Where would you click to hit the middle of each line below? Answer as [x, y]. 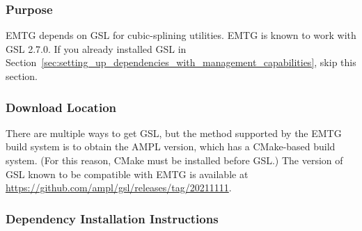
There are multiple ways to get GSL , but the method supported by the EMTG [174, 133]
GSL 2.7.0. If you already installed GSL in [96, 48]
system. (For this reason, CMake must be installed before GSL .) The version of [174, 160]
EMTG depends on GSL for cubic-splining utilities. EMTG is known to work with [181, 35]
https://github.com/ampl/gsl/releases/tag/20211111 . [119, 188]
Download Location [61, 107]
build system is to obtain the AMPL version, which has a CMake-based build [171, 146]
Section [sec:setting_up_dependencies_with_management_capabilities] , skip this [181, 62]
